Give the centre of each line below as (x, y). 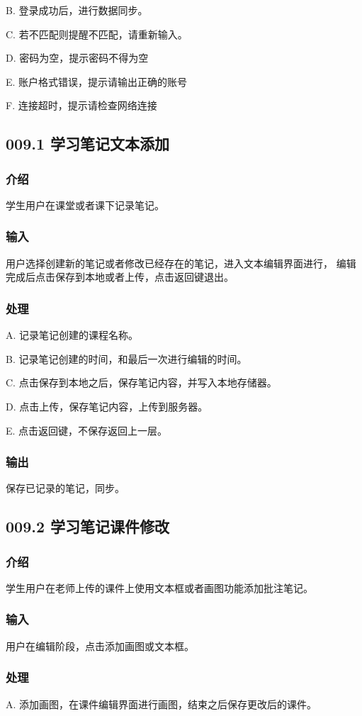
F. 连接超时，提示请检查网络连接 (81, 105)
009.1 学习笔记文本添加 (88, 144)
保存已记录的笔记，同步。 (65, 488)
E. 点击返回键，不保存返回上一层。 (87, 430)
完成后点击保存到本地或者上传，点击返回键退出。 (120, 277)
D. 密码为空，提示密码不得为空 (77, 58)
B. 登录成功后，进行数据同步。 (77, 10)
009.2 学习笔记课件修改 (88, 526)
